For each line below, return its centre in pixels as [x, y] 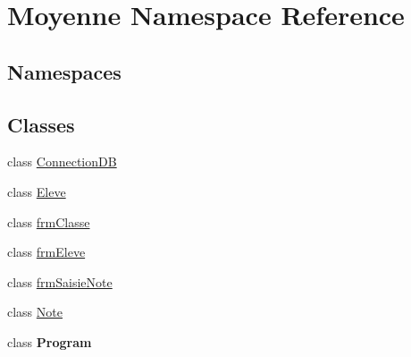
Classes [41, 124]
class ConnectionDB [62, 161]
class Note [35, 312]
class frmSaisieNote [60, 281]
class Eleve [37, 191]
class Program [50, 341]
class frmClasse [49, 221]
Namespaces [64, 71]
